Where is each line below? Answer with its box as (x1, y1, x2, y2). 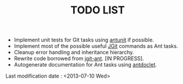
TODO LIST (70, 3, 125, 17)
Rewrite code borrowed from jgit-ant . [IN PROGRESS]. (13, 55, 144, 62)
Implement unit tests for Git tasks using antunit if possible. (13, 36, 154, 44)
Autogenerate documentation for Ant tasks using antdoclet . (13, 61, 157, 68)
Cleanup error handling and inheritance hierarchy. (13, 49, 134, 56)
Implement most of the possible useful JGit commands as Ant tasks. (13, 43, 178, 50)
